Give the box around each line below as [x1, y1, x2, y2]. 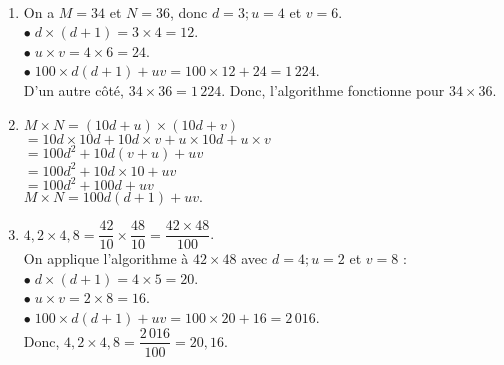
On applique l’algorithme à [23, 248, 189, 269]
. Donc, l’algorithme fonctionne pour [221, 79, 445, 100]
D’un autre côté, [23, 79, 124, 100]
